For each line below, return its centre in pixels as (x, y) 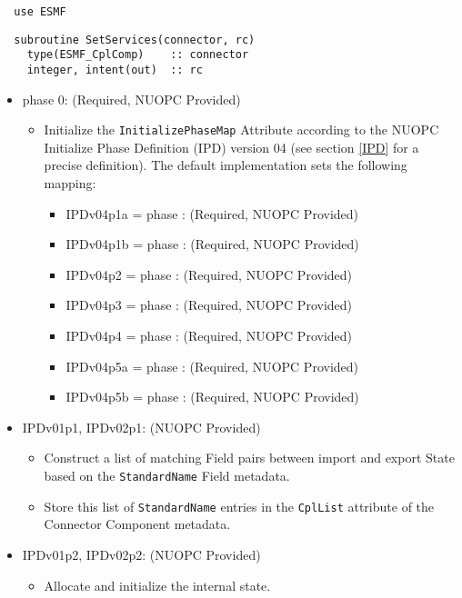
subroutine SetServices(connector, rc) (135, 40)
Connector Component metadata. (137, 524)
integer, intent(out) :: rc (115, 70)
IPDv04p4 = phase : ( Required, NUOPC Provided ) (209, 336)
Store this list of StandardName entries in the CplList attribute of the (239, 506)
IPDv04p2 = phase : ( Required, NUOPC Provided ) (209, 274)
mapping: (70, 183)
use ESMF (40, 12)
